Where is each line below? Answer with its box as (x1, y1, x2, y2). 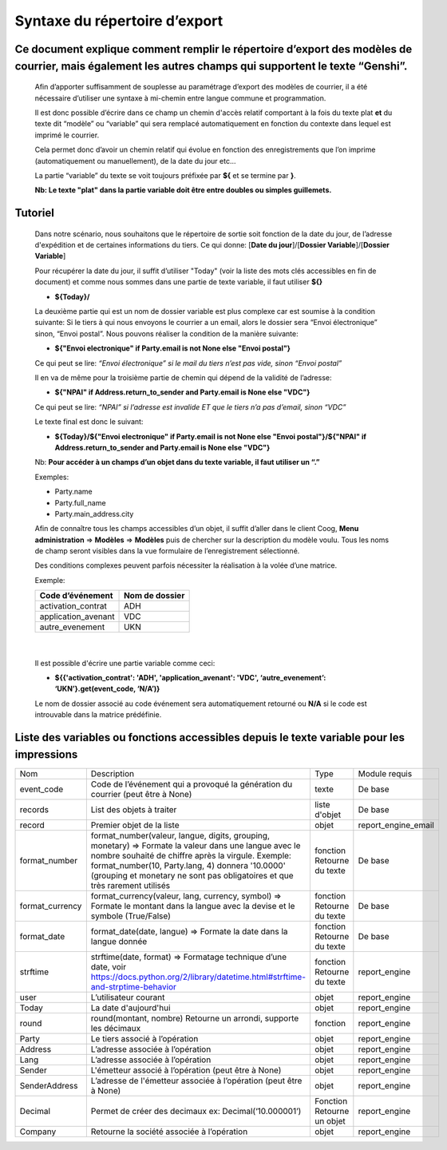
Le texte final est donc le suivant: (34, 417, 144, 426)
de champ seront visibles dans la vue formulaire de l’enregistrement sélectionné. (34, 546, 300, 556)
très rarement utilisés (90, 879, 171, 890)
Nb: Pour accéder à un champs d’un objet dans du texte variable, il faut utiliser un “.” (34, 458, 320, 467)
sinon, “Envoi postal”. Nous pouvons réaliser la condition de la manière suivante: (34, 328, 299, 339)
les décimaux (90, 1022, 141, 1033)
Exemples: (34, 472, 69, 482)
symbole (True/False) (90, 910, 172, 922)
